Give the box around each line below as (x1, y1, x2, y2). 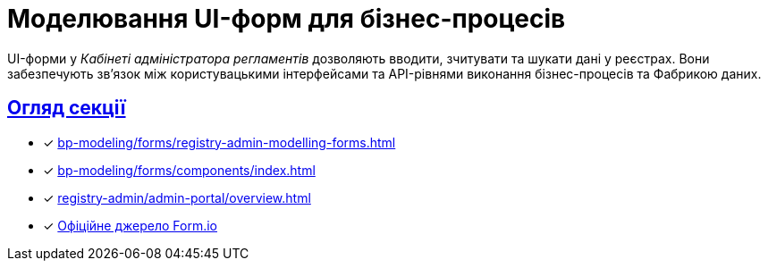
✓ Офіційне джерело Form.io (43, 217, 217, 233)
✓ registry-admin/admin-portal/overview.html (43, 189, 311, 205)
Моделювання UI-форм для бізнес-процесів (7, 4, 566, 34)
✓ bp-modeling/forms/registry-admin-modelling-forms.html (43, 134, 396, 150)
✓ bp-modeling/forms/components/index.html (43, 162, 316, 178)
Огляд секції (7, 96, 126, 120)
